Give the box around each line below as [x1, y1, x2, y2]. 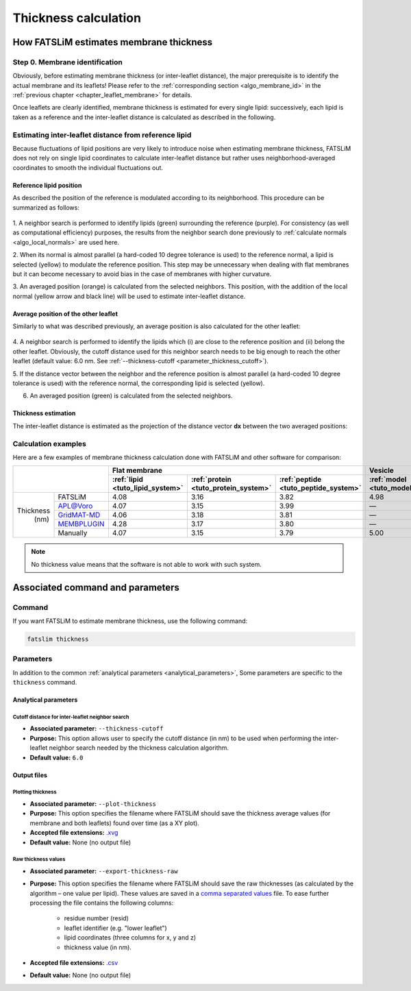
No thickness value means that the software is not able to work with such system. [31, 560, 262, 568]
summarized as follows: [12, 203, 80, 212]
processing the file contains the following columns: [29, 898, 174, 907]
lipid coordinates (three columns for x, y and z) [64, 933, 197, 942]
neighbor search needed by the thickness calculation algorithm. [49, 744, 229, 752]
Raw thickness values [12, 856, 66, 863]
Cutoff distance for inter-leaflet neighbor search [12, 713, 129, 720]
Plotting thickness [12, 789, 57, 796]
